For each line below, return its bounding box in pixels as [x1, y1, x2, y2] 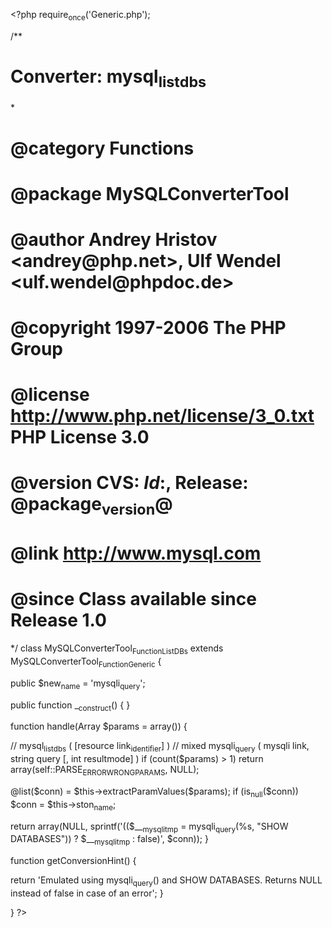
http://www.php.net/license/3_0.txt [10, 405, 315, 428]
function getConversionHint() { [10, 855, 137, 867]
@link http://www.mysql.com [10, 542, 262, 565]
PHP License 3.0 [10, 426, 150, 449]
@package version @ [10, 493, 173, 519]
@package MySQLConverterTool [10, 182, 290, 205]
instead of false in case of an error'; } [10, 887, 164, 899]
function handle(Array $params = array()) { [10, 720, 188, 733]
